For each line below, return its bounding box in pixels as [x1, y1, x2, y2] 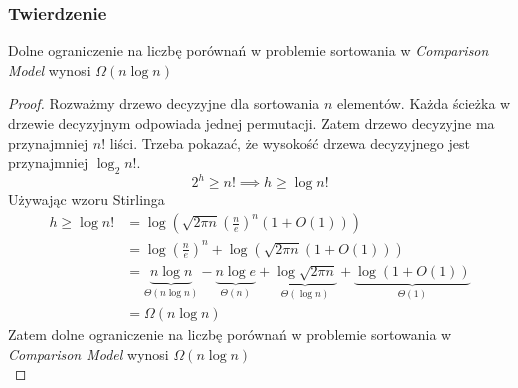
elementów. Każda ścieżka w [337, 93, 511, 114]
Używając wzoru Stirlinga [8, 189, 165, 210]
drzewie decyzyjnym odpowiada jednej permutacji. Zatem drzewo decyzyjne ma [8, 113, 495, 133]
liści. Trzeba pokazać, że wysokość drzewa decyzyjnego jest [109, 132, 470, 153]
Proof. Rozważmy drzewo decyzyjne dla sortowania [8, 93, 320, 114]
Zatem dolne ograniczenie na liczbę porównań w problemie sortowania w [8, 323, 452, 344]
